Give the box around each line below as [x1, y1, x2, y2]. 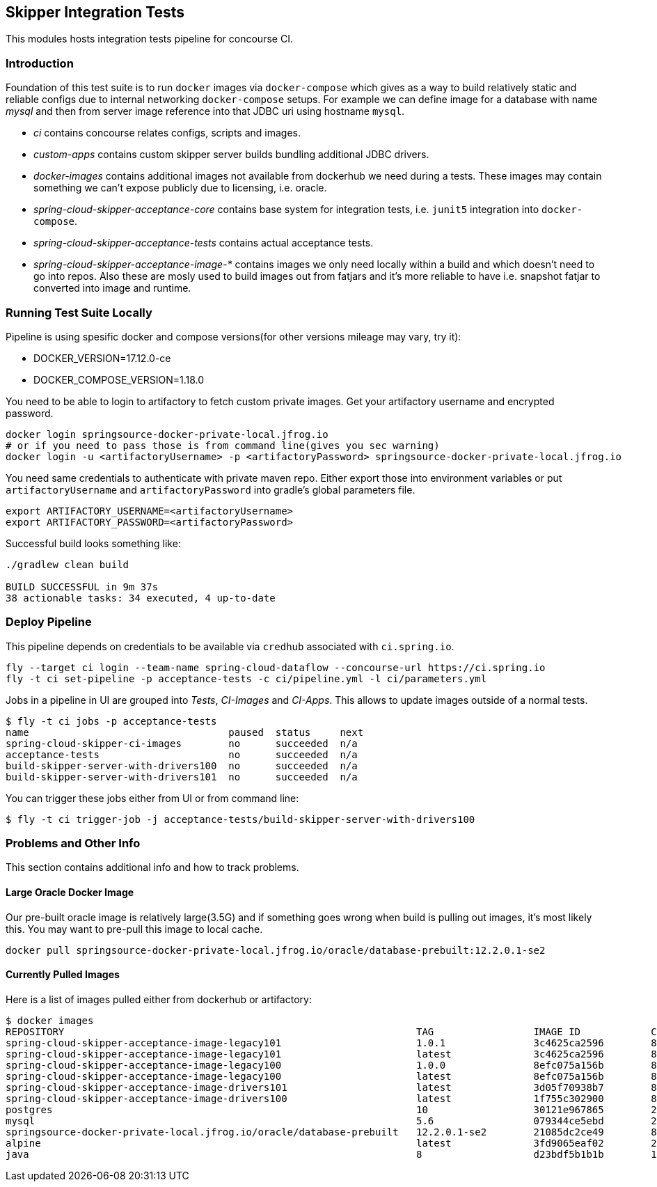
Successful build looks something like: [6, 537, 181, 549]
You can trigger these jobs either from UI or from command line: [6, 792, 299, 804]
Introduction [6, 56, 74, 70]
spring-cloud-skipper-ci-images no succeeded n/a [6, 737, 358, 749]
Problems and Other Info [6, 836, 141, 851]
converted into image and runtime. [33, 282, 191, 294]
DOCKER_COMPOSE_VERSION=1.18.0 [33, 373, 205, 386]
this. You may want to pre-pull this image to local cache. [6, 922, 263, 935]
